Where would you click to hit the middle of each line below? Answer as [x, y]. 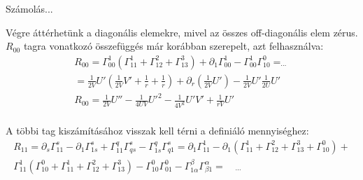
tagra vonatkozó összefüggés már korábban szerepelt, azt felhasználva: [173, 46]
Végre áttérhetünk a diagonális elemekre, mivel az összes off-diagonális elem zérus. [182, 32]
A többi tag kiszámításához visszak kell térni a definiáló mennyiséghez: [157, 131]
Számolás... [29, 8]
